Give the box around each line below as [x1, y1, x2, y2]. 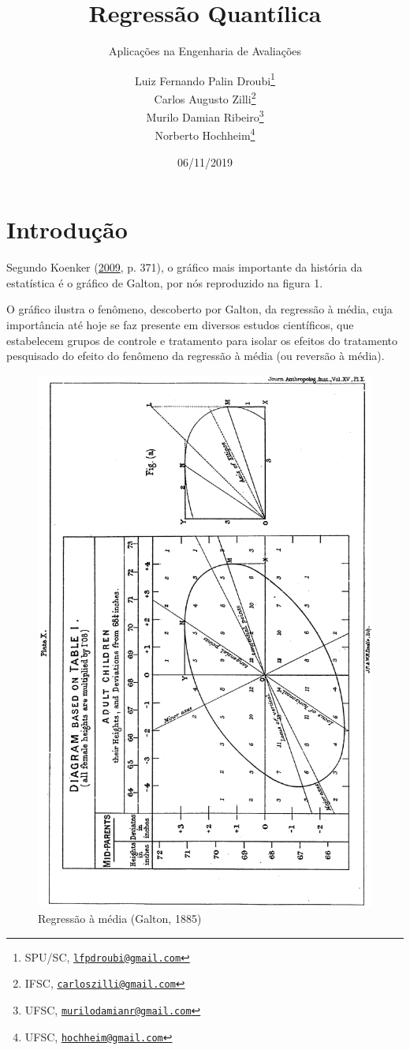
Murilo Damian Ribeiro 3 [146, 107, 264, 125]
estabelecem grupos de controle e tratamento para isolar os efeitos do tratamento [6, 332, 398, 348]
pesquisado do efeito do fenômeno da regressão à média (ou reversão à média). [6, 347, 385, 364]
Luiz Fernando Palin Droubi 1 [135, 69, 275, 88]
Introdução [6, 213, 128, 246]
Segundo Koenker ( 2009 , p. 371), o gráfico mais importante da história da [6, 259, 363, 276]
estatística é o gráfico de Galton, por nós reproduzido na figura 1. [6, 274, 323, 291]
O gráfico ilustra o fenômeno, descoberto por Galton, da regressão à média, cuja [6, 301, 393, 317]
